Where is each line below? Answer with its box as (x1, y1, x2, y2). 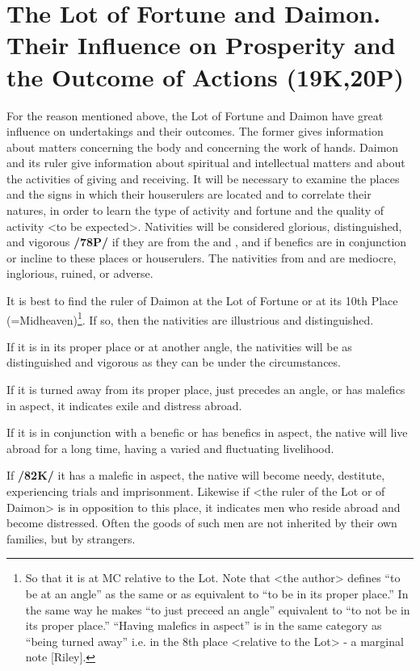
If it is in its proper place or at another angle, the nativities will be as (6, 338, 352, 354)
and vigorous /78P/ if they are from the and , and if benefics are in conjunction (6, 233, 407, 250)
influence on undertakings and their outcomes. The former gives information (6, 123, 384, 140)
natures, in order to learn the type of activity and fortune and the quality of (6, 202, 384, 219)
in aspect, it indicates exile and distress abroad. (6, 396, 242, 413)
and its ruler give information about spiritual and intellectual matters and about (6, 154, 405, 171)
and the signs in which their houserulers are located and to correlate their (6, 186, 372, 203)
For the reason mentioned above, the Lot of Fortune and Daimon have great (6, 107, 384, 124)
